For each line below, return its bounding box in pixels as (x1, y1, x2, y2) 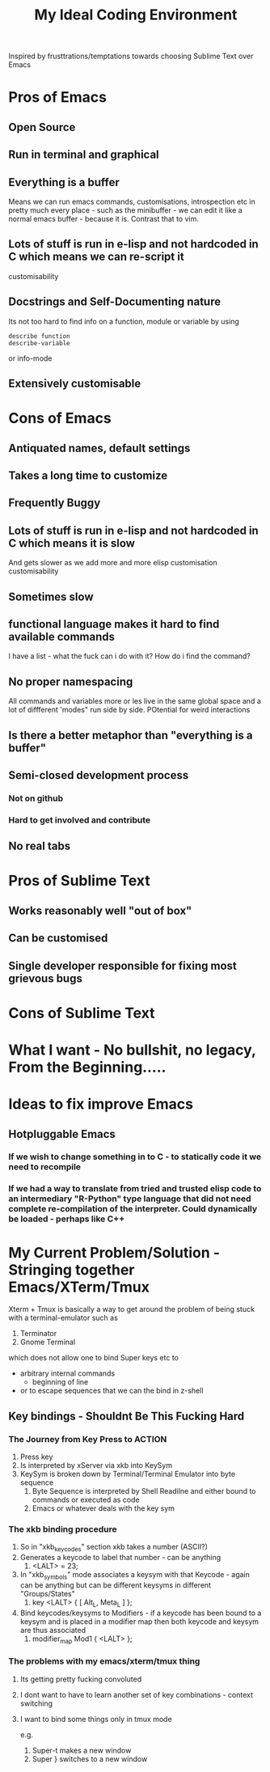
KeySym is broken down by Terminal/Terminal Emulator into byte (19, 1469, 236, 1478)
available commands (8, 629, 116, 644)
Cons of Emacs (8, 409, 112, 428)
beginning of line (32, 1377, 89, 1387)
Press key (19, 1452, 53, 1461)
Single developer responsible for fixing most (8, 958, 237, 972)
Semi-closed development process (8, 768, 189, 782)
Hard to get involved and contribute (8, 814, 151, 826)
